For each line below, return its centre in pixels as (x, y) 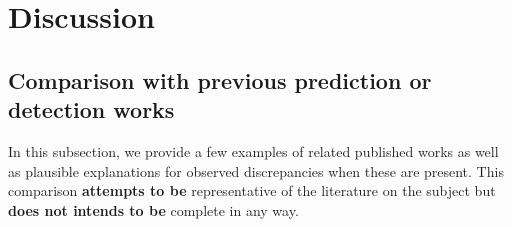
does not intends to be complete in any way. (153, 209)
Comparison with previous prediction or (220, 79)
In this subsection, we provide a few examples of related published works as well (253, 150)
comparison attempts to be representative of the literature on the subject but (252, 190)
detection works (91, 109)
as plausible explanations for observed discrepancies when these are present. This (256, 170)
